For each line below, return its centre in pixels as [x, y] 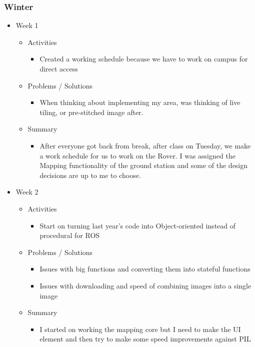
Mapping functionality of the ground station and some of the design [144, 165]
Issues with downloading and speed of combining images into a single [145, 285]
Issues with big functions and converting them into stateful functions [145, 269]
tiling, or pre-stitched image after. [91, 112]
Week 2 [27, 192]
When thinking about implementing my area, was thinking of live [140, 102]
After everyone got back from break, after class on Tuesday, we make [145, 145]
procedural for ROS [70, 235]
